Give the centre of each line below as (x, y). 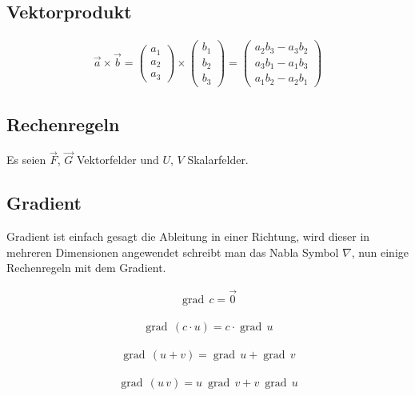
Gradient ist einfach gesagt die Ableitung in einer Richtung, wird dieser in (188, 236)
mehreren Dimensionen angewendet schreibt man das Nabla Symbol (173, 252)
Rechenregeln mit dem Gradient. (86, 268)
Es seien (26, 160)
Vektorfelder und (118, 160)
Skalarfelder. (218, 160)
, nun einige (380, 252)
